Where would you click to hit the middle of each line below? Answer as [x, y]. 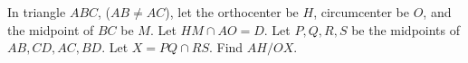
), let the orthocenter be [232, 12]
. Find [226, 47]
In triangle [37, 12]
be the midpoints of [406, 29]
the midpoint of [51, 29]
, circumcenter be [361, 12]
